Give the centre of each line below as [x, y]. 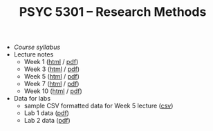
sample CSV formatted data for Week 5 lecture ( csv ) [99, 106]
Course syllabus [37, 47]
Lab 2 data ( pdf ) [47, 121]
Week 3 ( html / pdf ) [52, 69]
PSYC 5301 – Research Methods [113, 12]
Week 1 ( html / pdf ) [51, 62]
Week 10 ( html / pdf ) [53, 91]
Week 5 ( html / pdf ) [52, 77]
